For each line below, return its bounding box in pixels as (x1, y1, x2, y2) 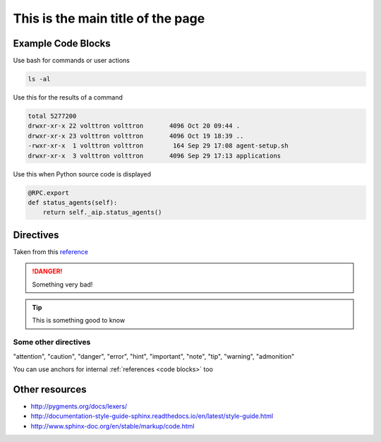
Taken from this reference (13, 247, 88, 256)
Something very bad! (32, 280, 93, 289)
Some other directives (13, 338, 91, 347)
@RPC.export (28, 189, 70, 197)
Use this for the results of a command (13, 93, 123, 102)
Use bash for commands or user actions (13, 56, 130, 65)
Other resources (13, 383, 87, 395)
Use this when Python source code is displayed (13, 169, 152, 178)
